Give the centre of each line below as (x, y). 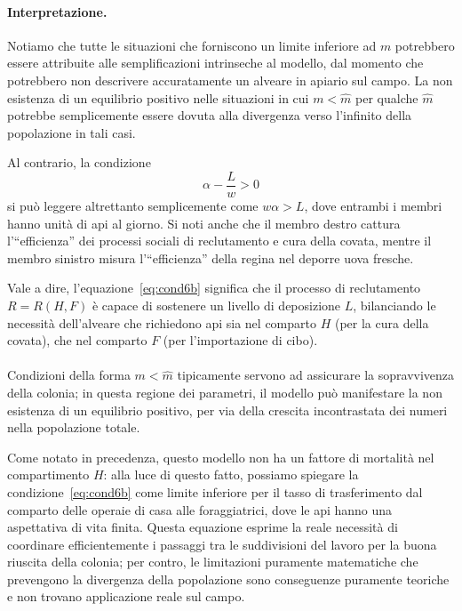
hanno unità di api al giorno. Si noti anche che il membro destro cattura (204, 223)
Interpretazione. (57, 11)
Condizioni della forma (69, 375)
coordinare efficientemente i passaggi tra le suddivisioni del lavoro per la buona (222, 544)
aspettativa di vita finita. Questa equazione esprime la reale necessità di (203, 527)
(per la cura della (382, 322)
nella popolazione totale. (74, 427)
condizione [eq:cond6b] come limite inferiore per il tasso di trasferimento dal (215, 491)
